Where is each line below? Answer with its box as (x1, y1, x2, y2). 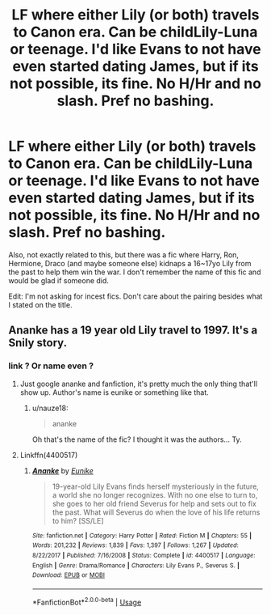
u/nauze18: (31, 403, 69, 413)
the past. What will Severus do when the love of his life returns (52, 507, 261, 517)
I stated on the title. (8, 299, 73, 309)
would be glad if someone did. (8, 275, 109, 285)
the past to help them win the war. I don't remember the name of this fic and (8, 267, 261, 277)
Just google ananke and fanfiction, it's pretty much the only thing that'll (19, 379, 258, 388)
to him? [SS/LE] (52, 515, 104, 525)
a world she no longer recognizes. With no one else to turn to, (52, 490, 258, 499)
